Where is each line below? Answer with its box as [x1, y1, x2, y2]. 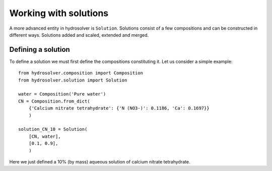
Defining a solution [9, 45, 70, 54]
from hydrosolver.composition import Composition [18, 70, 144, 76]
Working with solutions [9, 8, 109, 19]
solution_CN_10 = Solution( [18, 126, 88, 132]
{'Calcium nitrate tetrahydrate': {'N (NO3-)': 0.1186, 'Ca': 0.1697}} [28, 106, 210, 111]
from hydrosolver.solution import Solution [18, 77, 127, 83]
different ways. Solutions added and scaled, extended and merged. [9, 32, 149, 38]
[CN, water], [28, 133, 61, 139]
